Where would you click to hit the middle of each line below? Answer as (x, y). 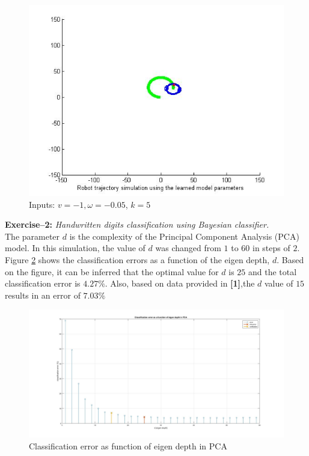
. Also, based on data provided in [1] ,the (180, 283)
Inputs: (42, 204)
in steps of (271, 248)
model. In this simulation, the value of (75, 248)
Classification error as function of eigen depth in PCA (128, 445)
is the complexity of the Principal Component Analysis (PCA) (184, 236)
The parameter (32, 236)
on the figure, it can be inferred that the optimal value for (112, 271)
